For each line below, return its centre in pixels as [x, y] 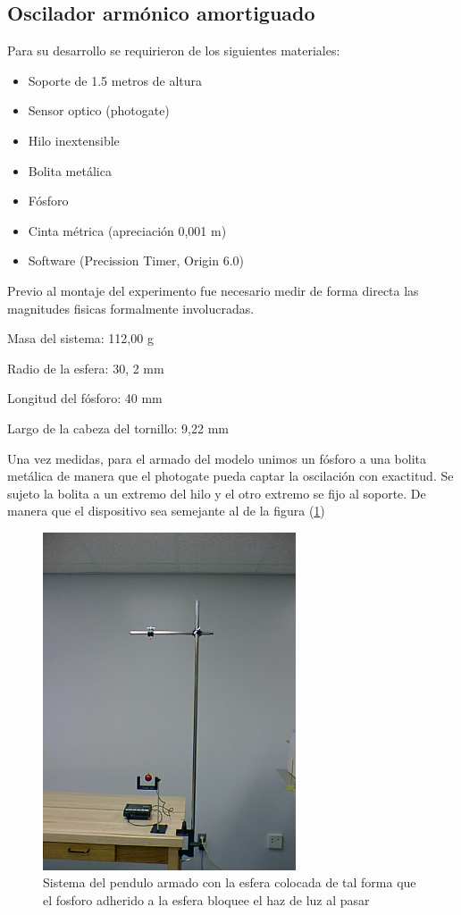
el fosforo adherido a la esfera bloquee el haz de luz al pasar [206, 900]
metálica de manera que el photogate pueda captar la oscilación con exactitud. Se [230, 476]
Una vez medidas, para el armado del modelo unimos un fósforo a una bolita [217, 458]
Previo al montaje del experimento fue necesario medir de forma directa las [213, 290]
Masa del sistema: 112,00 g [80, 338]
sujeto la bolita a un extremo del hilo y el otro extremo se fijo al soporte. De [217, 493]
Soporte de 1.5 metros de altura [115, 80]
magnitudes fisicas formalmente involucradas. [131, 308]
